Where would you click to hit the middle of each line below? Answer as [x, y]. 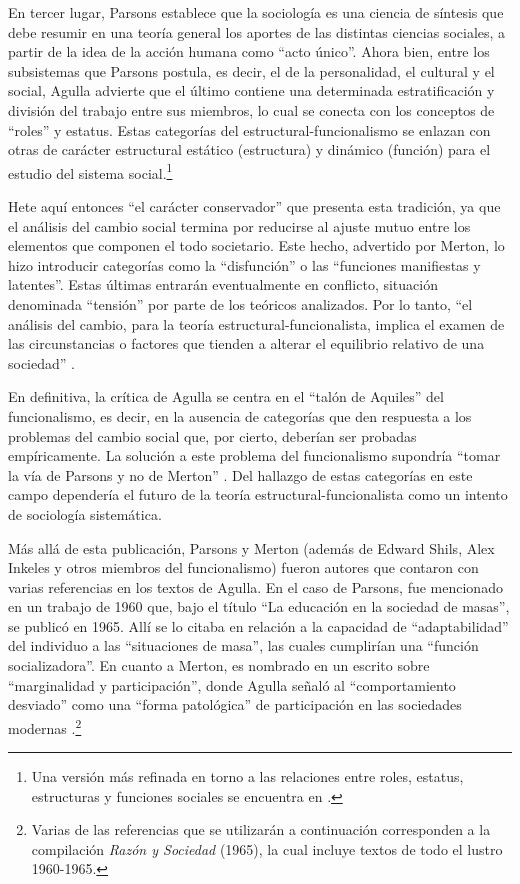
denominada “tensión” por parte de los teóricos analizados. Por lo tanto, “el [240, 303]
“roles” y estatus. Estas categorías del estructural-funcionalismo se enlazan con [249, 129]
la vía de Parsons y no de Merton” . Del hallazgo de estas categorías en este [240, 474]
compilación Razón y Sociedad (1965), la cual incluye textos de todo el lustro [267, 848]
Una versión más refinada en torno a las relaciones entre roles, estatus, [247, 776]
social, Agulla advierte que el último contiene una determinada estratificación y [251, 90]
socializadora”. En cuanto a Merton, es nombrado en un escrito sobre [219, 665]
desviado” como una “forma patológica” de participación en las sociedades [235, 704]
